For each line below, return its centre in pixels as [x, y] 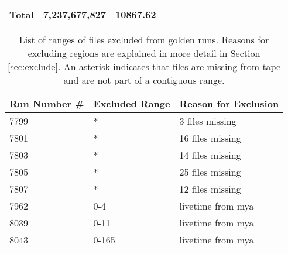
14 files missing [210, 155]
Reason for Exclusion [229, 103]
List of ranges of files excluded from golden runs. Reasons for [144, 40]
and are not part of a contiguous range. [144, 80]
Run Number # [47, 103]
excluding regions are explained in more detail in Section [144, 53]
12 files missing [210, 189]
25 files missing [210, 172]
